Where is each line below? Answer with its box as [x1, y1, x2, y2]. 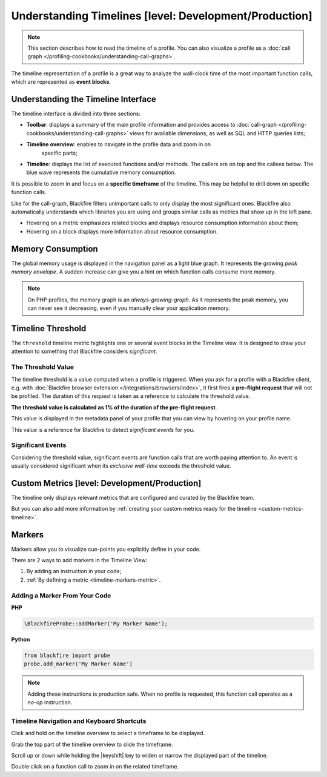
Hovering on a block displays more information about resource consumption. [26, 227, 218, 235]
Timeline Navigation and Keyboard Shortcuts [11, 716, 147, 725]
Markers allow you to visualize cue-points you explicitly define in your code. [11, 545, 201, 553]
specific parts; [41, 149, 78, 156]
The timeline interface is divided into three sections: [11, 110, 141, 118]
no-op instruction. [27, 699, 73, 706]
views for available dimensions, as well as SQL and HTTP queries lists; [129, 129, 306, 136]
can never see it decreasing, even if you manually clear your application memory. [27, 304, 230, 312]
